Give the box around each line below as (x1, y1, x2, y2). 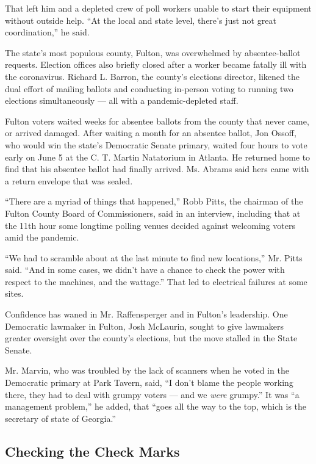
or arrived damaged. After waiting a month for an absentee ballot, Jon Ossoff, (5, 126, 296, 139)
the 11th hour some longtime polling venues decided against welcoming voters (5, 219, 295, 231)
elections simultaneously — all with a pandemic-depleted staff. (5, 94, 239, 107)
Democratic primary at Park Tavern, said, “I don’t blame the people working (5, 376, 293, 389)
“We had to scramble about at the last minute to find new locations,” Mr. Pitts (5, 251, 303, 264)
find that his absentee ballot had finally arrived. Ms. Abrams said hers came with (5, 162, 309, 175)
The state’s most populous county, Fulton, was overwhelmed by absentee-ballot (5, 46, 301, 59)
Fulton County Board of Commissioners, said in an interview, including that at (5, 206, 301, 219)
